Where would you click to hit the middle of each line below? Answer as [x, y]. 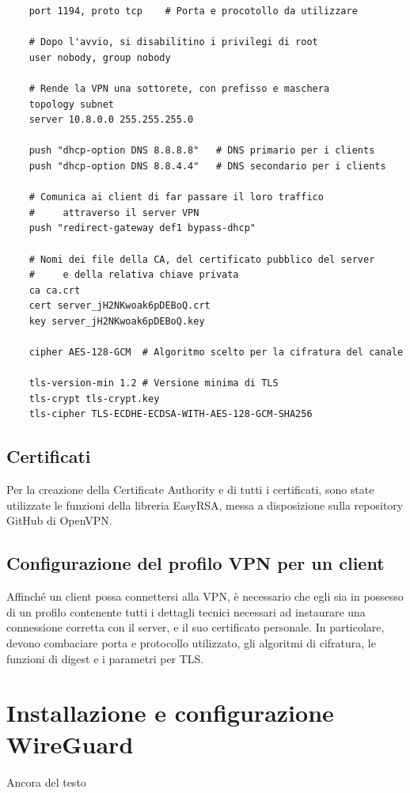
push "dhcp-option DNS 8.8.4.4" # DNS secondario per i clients [207, 166]
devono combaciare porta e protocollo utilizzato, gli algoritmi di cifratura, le [191, 643]
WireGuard [70, 744]
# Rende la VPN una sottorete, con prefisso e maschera [179, 88]
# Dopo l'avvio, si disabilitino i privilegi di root [173, 42]
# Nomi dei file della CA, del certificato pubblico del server [202, 259]
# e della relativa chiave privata [134, 275]
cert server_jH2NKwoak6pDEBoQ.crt [120, 306]
